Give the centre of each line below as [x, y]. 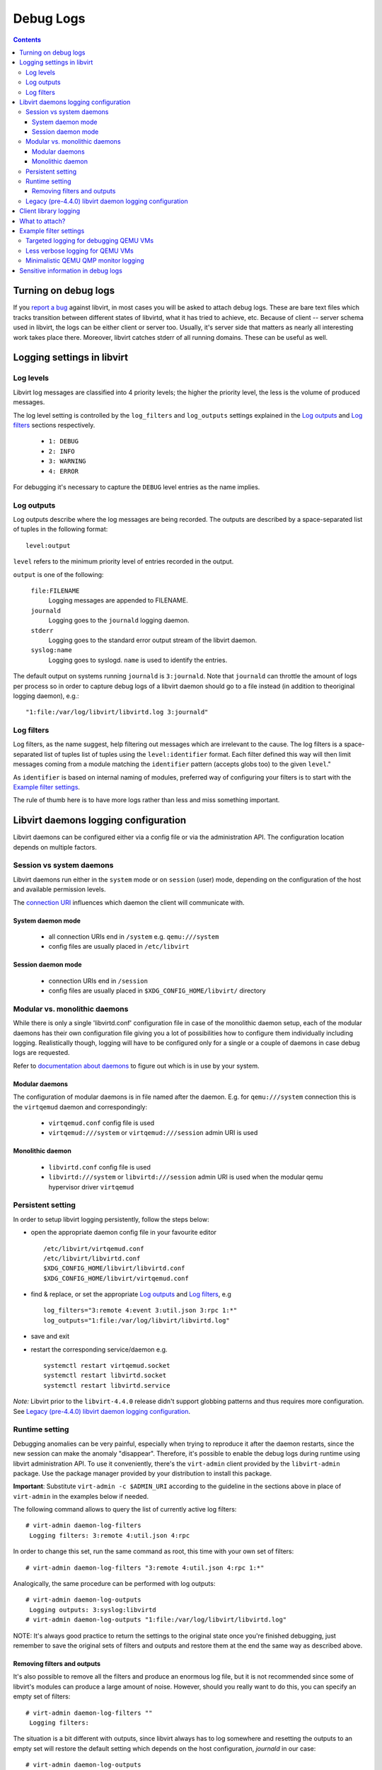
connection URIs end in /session [98, 981]
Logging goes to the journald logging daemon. [119, 620]
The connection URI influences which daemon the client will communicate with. [129, 902]
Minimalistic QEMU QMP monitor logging [85, 261]
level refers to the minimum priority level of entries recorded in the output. [123, 561]
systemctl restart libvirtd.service [107, 1385]
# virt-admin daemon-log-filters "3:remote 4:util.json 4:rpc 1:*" [145, 1568]
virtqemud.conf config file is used [102, 1123]
